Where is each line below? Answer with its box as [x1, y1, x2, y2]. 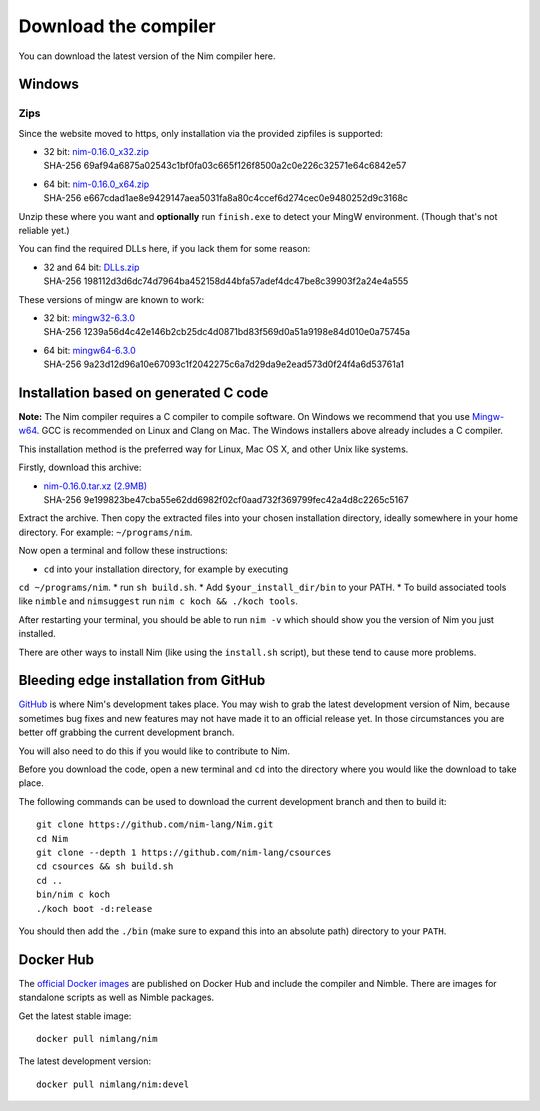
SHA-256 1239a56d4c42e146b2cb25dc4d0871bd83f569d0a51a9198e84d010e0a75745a [43, 326, 410, 338]
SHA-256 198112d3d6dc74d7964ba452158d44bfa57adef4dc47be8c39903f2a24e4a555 [43, 275, 409, 287]
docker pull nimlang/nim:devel [36, 1078, 190, 1090]
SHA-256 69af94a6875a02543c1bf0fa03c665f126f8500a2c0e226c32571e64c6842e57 [43, 160, 407, 172]
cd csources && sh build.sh [36, 861, 174, 872]
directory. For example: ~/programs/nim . [18, 526, 193, 538]
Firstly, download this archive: [18, 461, 142, 474]
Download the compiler [18, 15, 216, 37]
